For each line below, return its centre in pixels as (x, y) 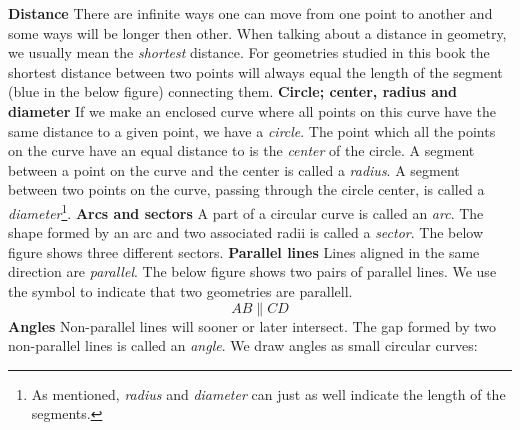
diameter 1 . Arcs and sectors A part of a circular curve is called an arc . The (246, 211)
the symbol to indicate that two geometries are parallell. (180, 290)
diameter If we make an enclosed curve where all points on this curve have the (252, 110)
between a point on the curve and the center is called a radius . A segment (234, 169)
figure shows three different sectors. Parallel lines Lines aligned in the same (244, 251)
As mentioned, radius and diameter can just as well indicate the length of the (268, 393)
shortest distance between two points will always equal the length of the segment (255, 71)
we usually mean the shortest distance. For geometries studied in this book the (249, 52)
